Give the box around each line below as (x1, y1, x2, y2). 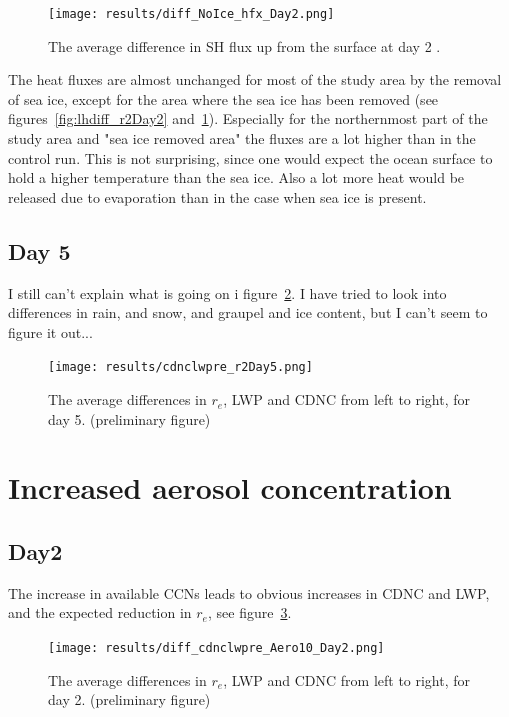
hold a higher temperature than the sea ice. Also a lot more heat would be (8, 167, 465, 188)
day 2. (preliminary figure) (48, 689, 211, 710)
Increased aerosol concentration (8, 467, 452, 508)
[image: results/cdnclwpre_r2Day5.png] (48, 360, 313, 375)
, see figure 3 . (207, 602, 292, 623)
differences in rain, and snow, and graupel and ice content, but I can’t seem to (8, 302, 488, 323)
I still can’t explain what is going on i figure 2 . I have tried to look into (8, 282, 447, 303)
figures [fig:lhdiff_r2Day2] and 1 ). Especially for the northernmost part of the (8, 108, 488, 129)
